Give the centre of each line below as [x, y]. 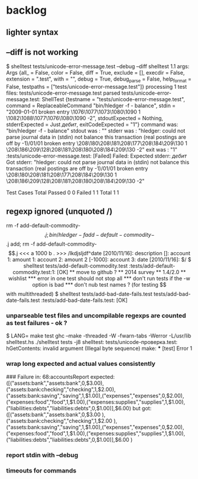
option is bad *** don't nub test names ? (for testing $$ [99, 284]
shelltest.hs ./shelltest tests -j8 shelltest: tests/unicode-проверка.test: [92, 342]
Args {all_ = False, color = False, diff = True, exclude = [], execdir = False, [95, 73]
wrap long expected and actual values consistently [81, 364]
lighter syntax [32, 32]
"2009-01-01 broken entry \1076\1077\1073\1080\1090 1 [73, 112]
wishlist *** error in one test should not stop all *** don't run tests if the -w [99, 278]
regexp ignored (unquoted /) [59, 211]
